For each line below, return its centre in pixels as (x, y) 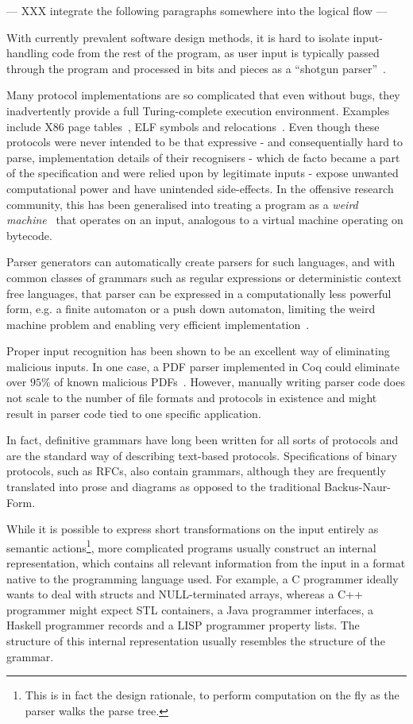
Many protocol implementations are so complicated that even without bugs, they (203, 95)
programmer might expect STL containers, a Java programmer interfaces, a (190, 609)
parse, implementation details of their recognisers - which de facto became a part (203, 157)
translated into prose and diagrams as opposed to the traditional (164, 487)
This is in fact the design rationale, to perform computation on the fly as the (212, 695)
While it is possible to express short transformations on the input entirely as (193, 529)
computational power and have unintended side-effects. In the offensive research (200, 188)
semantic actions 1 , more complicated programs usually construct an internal (191, 546)
